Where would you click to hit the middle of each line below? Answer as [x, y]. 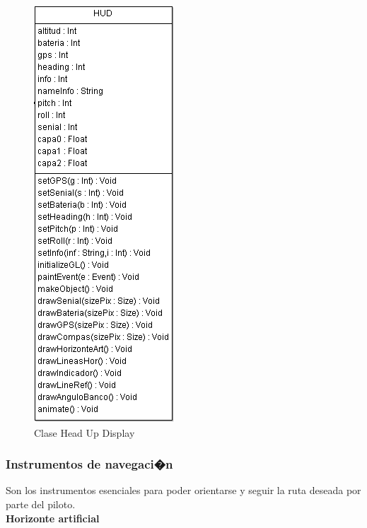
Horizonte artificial [53, 518]
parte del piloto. [41, 504]
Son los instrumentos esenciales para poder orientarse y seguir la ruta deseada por [183, 490]
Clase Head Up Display [85, 432]
